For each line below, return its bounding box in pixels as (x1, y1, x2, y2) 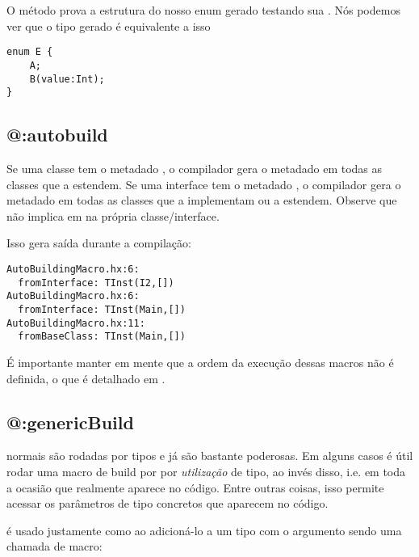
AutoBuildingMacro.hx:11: (6, 317, 145, 329)
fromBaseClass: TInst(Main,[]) (18, 331, 186, 343)
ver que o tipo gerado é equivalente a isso (6, 17, 211, 34)
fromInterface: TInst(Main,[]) (18, 303, 186, 315)
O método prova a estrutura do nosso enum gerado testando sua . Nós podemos (6, 2, 400, 18)
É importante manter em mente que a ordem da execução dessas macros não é (6, 353, 394, 370)
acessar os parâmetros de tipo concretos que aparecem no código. (6, 495, 329, 512)
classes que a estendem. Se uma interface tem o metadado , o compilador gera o (6, 175, 401, 192)
